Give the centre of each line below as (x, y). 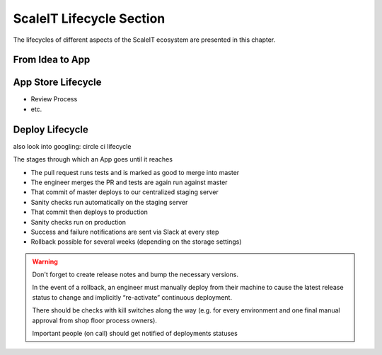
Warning (45, 261)
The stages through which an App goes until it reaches (93, 159)
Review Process (54, 99)
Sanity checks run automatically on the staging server (109, 202)
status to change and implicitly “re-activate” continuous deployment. (132, 297)
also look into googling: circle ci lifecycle (72, 146)
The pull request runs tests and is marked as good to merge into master (135, 172)
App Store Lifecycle (57, 83)
